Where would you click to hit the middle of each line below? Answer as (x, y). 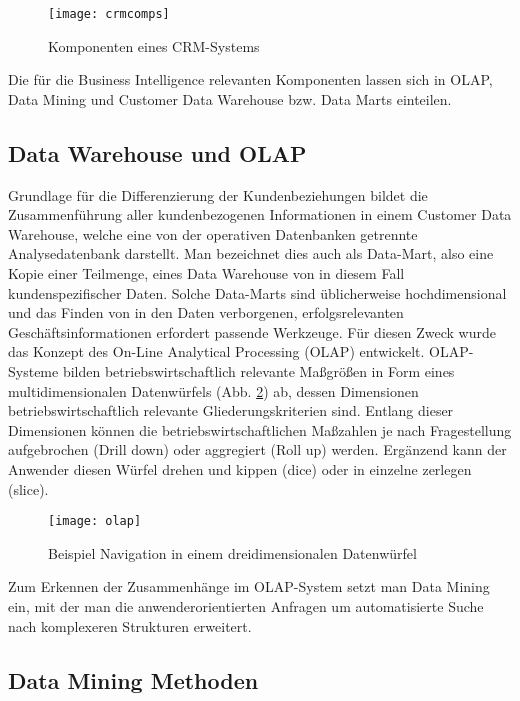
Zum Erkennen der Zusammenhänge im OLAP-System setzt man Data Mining (249, 586)
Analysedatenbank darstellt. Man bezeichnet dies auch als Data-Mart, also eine (251, 253)
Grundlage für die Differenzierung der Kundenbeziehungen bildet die (218, 194)
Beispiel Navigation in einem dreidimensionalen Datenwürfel (232, 552)
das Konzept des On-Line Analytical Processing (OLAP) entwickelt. (216, 351)
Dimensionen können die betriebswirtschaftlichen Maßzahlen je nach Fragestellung (260, 429)
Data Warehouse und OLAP (157, 152)
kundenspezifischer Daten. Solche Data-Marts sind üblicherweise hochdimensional (257, 292)
